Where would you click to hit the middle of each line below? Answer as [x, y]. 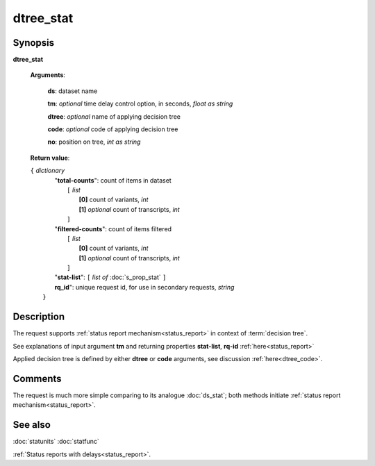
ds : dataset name [73, 91]
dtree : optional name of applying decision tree [114, 116]
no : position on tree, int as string [94, 142]
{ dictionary [48, 171]
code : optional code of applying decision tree [113, 129]
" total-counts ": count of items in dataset [113, 180]
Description [39, 317]
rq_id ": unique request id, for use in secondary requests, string [144, 287]
